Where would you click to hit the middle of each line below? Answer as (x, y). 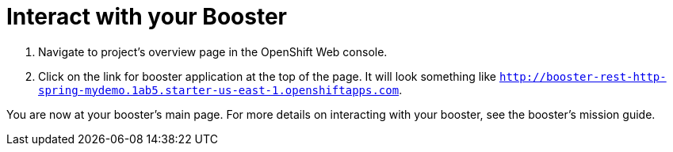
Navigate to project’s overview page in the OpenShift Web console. (213, 51)
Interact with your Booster (147, 17)
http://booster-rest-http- (583, 76)
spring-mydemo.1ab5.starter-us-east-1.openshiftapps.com (219, 90)
